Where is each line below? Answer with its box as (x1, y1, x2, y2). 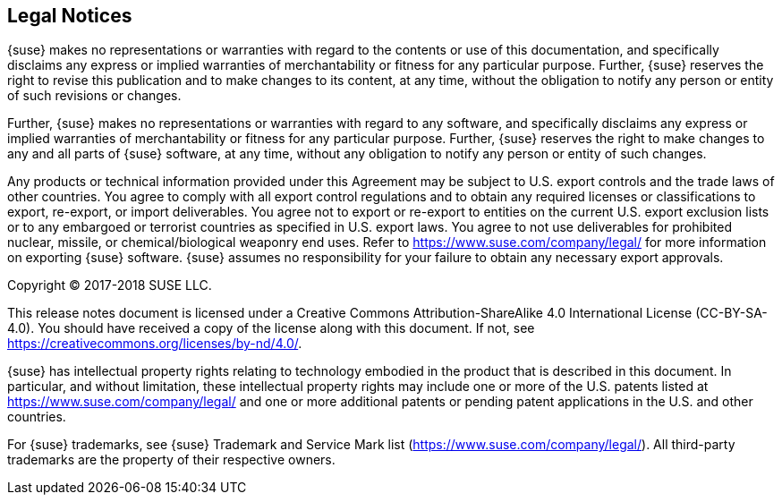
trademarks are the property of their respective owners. (7, 452, 336, 468)
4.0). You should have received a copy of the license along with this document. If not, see (7, 320, 535, 336)
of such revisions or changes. (7, 88, 182, 104)
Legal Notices (7, 4, 132, 27)
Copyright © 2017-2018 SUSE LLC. (7, 277, 212, 294)
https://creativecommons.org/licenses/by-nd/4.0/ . (7, 336, 302, 352)
